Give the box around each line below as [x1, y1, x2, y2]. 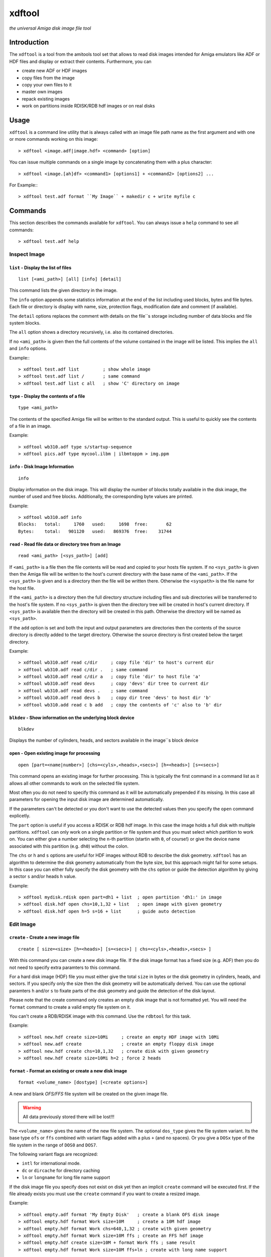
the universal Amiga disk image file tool [9, 25, 91, 31]
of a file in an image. [9, 423, 52, 429]
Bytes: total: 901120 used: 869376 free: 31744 [18, 528, 172, 534]
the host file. [9, 585, 35, 591]
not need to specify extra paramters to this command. [9, 964, 121, 970]
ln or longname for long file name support [22, 1175, 110, 1181]
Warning [23, 1105, 41, 1111]
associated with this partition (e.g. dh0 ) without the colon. [9, 843, 129, 849]
